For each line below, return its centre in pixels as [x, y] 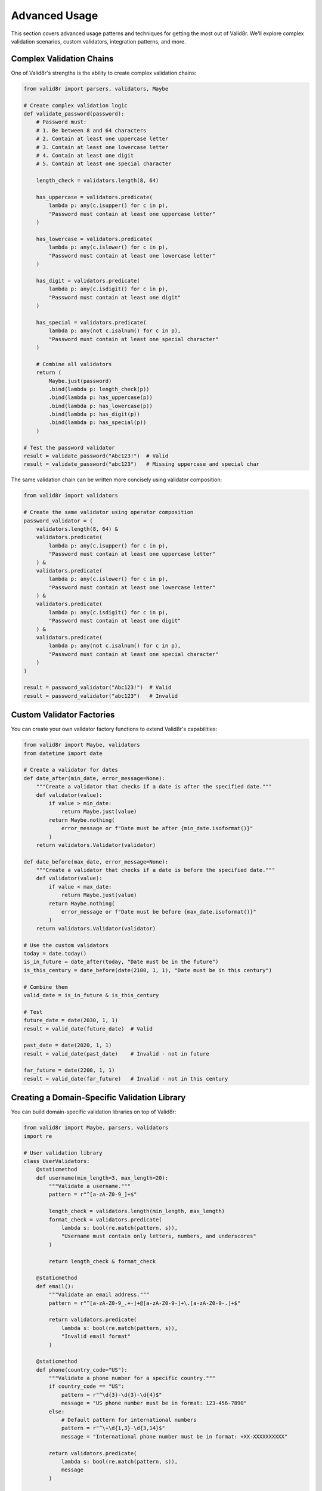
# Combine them [46, 987]
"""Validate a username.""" [90, 1186]
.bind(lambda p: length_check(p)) [99, 389]
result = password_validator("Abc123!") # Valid [97, 688]
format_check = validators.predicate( [105, 1219]
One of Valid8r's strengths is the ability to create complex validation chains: [104, 73]
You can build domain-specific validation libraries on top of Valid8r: [94, 1112]
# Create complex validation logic [75, 105]
